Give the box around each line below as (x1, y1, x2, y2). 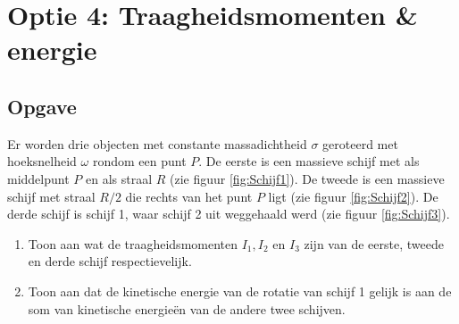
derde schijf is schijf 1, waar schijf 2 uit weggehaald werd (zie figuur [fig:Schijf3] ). (7, 204, 450, 223)
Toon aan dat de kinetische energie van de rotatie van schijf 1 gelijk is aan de (28, 281, 452, 300)
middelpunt (7, 169, 70, 187)
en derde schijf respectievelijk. (28, 252, 192, 270)
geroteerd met (322, 134, 398, 153)
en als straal (85, 169, 153, 187)
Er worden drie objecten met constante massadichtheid (7, 134, 307, 153)
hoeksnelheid (7, 152, 77, 170)
